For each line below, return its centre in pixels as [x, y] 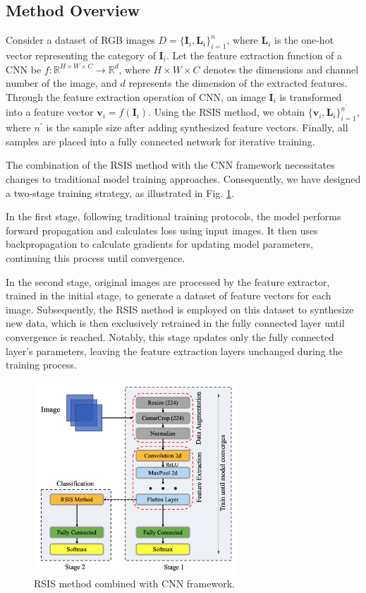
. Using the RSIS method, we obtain [227, 112]
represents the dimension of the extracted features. [238, 83]
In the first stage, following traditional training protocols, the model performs [173, 216]
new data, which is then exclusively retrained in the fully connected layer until [175, 323]
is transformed [311, 96]
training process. [41, 365]
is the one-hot [304, 40]
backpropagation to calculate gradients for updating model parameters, [159, 244]
